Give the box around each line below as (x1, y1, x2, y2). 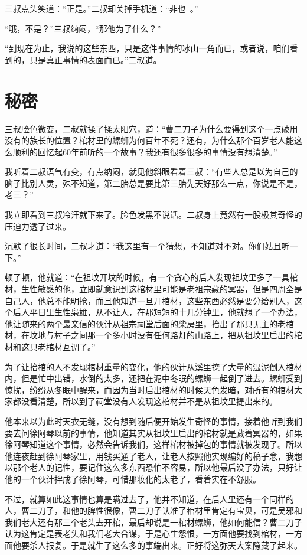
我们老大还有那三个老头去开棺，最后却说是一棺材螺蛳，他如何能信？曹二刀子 (5, 515, 302, 528)
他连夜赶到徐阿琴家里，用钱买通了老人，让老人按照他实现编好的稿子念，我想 (5, 449, 302, 462)
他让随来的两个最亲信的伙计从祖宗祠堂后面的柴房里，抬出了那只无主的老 (5, 317, 286, 329)
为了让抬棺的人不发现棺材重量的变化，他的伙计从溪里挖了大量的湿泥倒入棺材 (5, 360, 302, 373)
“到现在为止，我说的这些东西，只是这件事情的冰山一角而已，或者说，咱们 (5, 42, 290, 54)
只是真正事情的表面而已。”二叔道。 (29, 53, 162, 66)
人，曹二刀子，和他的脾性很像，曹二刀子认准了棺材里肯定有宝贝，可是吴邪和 (5, 504, 302, 517)
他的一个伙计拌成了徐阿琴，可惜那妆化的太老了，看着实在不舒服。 (5, 472, 261, 485)
